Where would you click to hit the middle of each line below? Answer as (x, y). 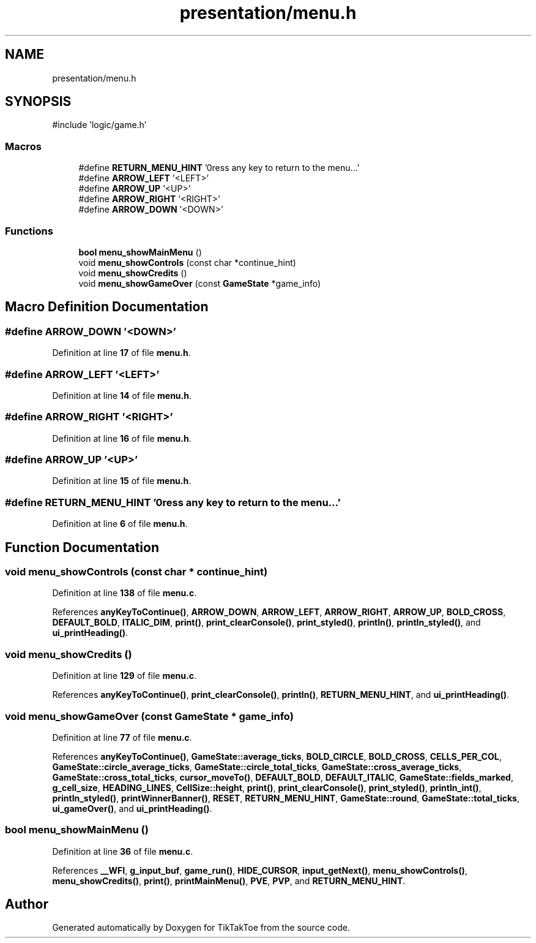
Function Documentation (82, 547)
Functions (29, 231)
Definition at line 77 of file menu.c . (122, 737)
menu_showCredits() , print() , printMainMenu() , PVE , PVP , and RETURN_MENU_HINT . (229, 881)
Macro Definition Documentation (107, 307)
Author (27, 904)
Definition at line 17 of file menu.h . (121, 353)
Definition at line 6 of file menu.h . (120, 524)
